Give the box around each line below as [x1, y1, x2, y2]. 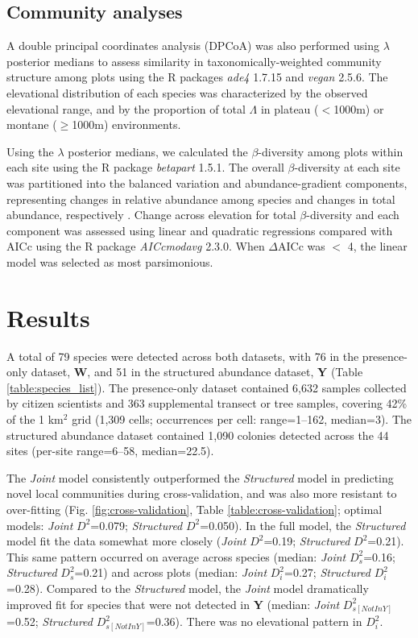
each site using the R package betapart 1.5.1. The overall [6, 159, 284, 176]
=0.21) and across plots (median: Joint [74, 564, 267, 581]
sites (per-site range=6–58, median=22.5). [6, 442, 214, 459]
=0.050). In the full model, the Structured [200, 516, 406, 533]
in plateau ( [260, 100, 319, 117]
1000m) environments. [72, 116, 181, 133]
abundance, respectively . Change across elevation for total [6, 206, 296, 223]
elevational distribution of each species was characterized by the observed [6, 84, 368, 101]
